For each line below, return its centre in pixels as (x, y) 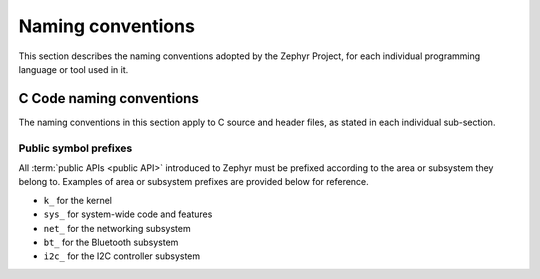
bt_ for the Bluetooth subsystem (111, 242)
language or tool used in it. (73, 69)
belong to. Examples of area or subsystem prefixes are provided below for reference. (193, 182)
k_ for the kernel (77, 200)
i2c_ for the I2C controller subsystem (122, 256)
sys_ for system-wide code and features (128, 214)
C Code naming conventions (108, 98)
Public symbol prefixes (75, 148)
